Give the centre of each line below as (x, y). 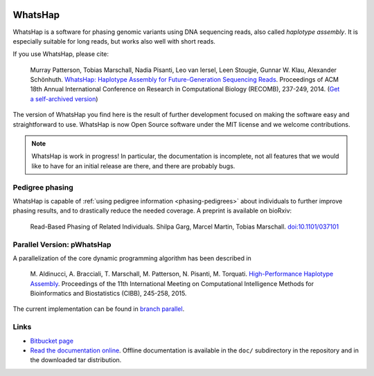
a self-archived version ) (64, 99)
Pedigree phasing (43, 187)
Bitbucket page (52, 341)
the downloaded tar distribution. (76, 360)
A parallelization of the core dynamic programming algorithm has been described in (132, 258)
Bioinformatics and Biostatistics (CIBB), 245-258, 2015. (108, 294)
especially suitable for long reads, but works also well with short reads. (114, 41)
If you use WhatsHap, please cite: (61, 54)
